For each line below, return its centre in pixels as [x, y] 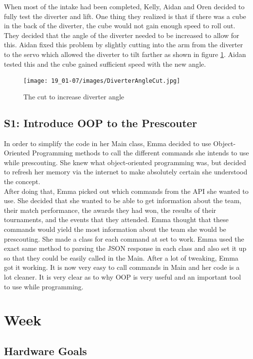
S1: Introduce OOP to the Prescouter [100, 123]
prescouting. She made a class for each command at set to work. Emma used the [124, 238]
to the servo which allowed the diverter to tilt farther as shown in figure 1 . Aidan [125, 54]
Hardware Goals [45, 350]
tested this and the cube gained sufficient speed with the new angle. [105, 64]
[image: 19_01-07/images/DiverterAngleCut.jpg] [102, 81]
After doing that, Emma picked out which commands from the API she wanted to [126, 191]
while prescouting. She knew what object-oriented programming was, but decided [125, 162]
